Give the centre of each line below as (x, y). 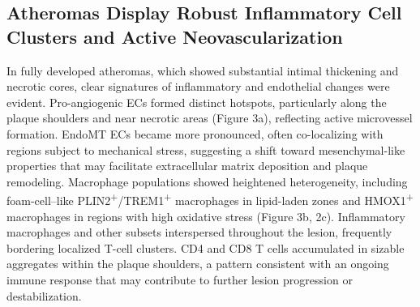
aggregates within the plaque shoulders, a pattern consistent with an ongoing (198, 264)
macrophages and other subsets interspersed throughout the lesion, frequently (199, 232)
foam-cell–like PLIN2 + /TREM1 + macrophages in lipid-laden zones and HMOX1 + (210, 199)
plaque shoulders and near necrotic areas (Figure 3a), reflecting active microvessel (210, 118)
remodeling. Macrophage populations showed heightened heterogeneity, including (207, 181)
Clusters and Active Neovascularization (175, 36)
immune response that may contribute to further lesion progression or (180, 279)
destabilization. (44, 295)
